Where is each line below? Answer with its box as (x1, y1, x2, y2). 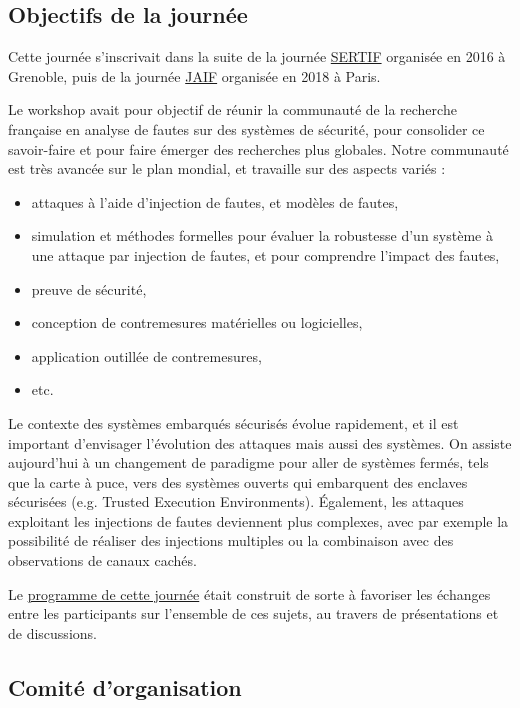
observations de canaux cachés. (8, 550, 197, 571)
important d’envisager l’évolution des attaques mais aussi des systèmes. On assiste (8, 432, 512, 453)
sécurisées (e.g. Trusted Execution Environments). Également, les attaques (8, 491, 464, 512)
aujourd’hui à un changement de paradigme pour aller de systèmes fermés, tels (8, 452, 489, 473)
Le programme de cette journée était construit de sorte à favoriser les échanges (8, 583, 491, 604)
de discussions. (8, 622, 97, 643)
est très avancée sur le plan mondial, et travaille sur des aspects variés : (8, 158, 446, 179)
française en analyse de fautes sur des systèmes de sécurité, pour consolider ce (8, 118, 485, 139)
